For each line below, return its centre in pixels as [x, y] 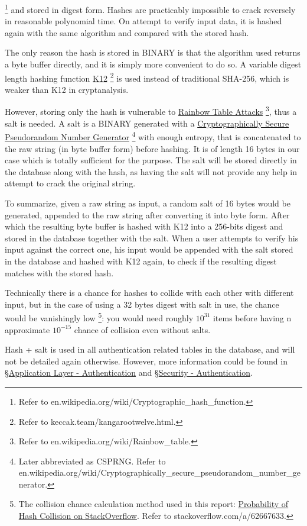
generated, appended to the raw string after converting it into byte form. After [147, 214]
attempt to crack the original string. [70, 183]
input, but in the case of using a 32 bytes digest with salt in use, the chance [142, 304]
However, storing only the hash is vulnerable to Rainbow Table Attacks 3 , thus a [151, 111]
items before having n [252, 317]
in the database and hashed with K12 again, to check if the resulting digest [141, 261]
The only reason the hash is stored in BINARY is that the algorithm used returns [153, 52]
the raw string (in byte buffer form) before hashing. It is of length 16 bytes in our [152, 148]
